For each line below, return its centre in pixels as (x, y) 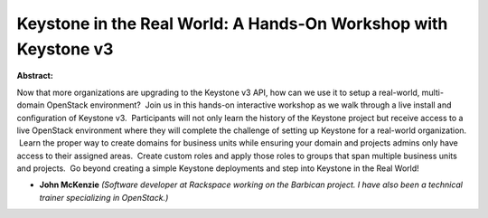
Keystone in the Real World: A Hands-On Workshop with (232, 24)
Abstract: (35, 76)
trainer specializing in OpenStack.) (104, 197)
